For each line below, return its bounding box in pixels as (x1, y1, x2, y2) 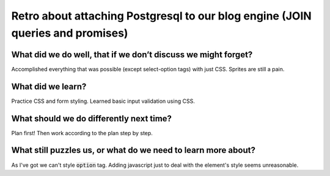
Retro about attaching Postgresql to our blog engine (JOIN (11, 9, 312, 23)
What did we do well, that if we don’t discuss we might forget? (11, 49, 253, 60)
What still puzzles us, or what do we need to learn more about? (11, 145, 256, 155)
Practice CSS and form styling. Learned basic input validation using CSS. (11, 97, 195, 105)
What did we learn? (11, 81, 87, 91)
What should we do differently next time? (11, 113, 172, 124)
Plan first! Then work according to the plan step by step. (11, 129, 153, 136)
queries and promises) (11, 26, 128, 40)
